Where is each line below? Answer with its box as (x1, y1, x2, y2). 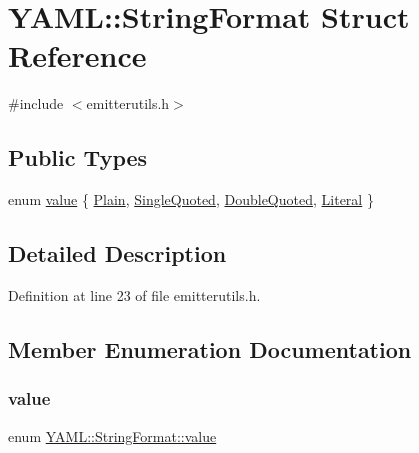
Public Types (8, 142, 148, 173)
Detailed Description (8, 238, 227, 269)
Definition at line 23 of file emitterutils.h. (8, 284, 261, 305)
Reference (8, 35, 147, 76)
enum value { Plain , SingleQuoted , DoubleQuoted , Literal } (8, 189, 374, 210)
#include (8, 93, 64, 114)
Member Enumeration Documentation (8, 333, 412, 364)
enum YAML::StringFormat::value (8, 425, 217, 446)
